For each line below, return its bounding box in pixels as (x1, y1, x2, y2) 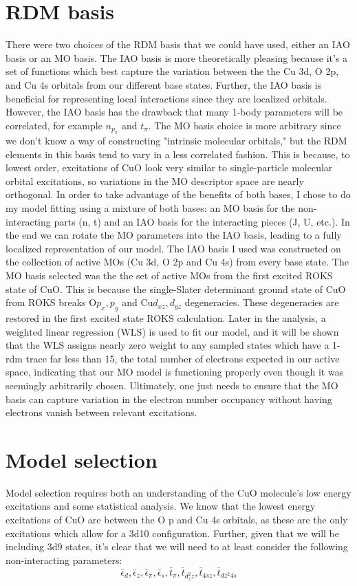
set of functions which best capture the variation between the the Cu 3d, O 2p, (6, 64, 339, 78)
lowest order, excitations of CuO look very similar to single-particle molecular (6, 160, 333, 175)
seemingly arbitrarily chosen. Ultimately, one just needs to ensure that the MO (6, 378, 338, 392)
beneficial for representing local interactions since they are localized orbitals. (6, 91, 327, 105)
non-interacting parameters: (6, 552, 122, 567)
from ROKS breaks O (6, 295, 97, 310)
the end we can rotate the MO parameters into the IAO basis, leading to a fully (6, 228, 342, 242)
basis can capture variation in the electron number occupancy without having (6, 391, 332, 406)
